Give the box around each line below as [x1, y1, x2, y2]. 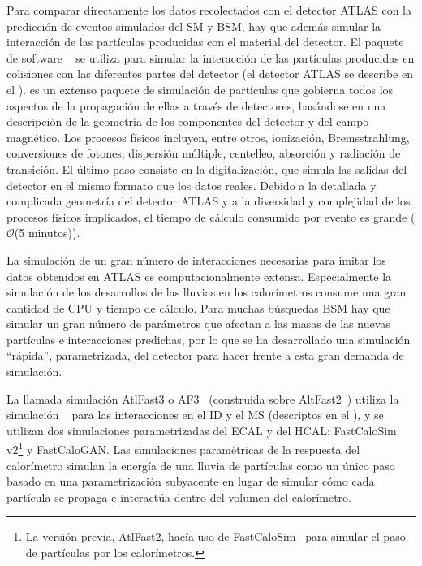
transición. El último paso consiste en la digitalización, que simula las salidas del [6, 160, 407, 177]
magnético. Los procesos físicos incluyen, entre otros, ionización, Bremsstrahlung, [6, 128, 410, 145]
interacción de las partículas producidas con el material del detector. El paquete [6, 33, 404, 50]
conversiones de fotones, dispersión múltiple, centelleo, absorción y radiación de [6, 145, 401, 162]
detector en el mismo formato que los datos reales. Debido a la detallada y [6, 176, 377, 193]
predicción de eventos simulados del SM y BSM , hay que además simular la [6, 17, 381, 34]
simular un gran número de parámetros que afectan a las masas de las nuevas [6, 315, 390, 332]
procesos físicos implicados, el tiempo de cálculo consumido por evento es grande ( [6, 208, 416, 225]
